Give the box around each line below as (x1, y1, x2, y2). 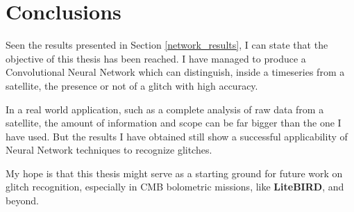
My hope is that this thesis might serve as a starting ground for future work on (6, 165, 343, 180)
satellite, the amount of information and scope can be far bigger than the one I (6, 115, 342, 130)
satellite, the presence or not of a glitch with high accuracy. (6, 78, 258, 92)
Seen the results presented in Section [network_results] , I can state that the (6, 38, 328, 52)
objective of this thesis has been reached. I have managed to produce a (6, 51, 306, 65)
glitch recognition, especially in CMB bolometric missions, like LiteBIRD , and (6, 179, 344, 194)
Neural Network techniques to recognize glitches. (6, 142, 212, 157)
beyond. (6, 193, 39, 208)
